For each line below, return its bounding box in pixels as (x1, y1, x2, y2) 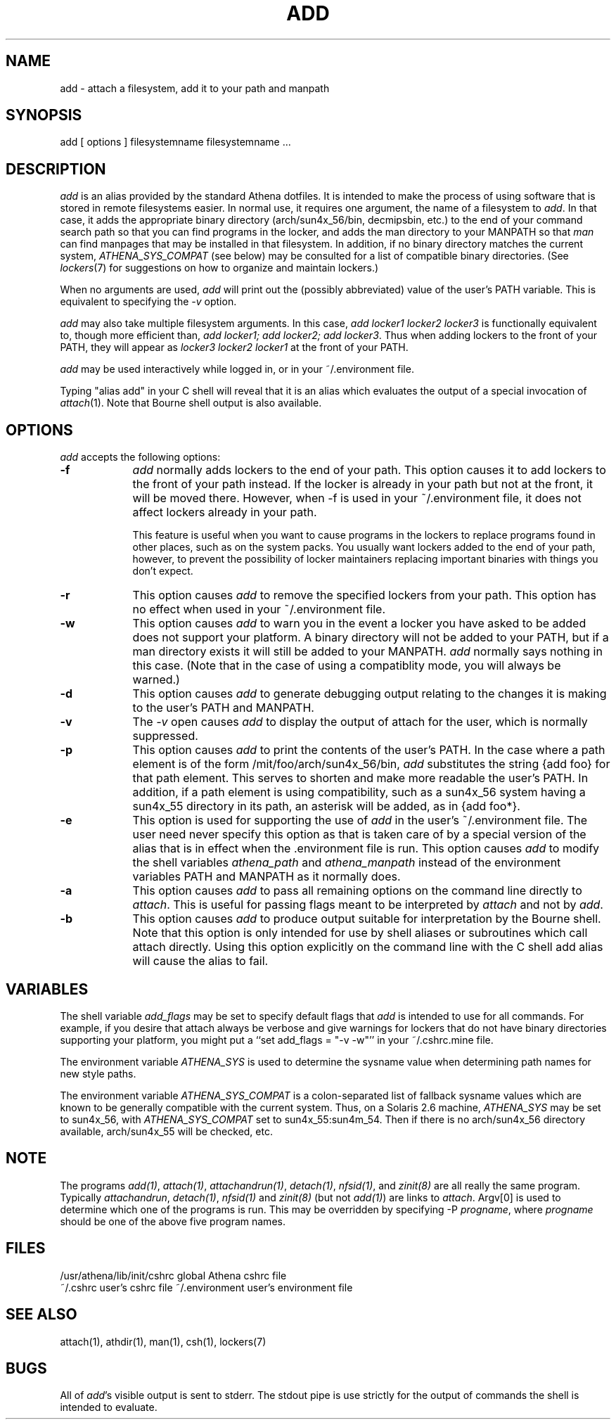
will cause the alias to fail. (132, 954, 269, 969)
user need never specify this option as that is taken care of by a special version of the (132, 827, 586, 842)
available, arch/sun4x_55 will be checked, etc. (60, 1125, 273, 1137)
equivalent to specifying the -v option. (60, 295, 237, 308)
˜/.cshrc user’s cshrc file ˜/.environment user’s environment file (60, 1281, 353, 1293)
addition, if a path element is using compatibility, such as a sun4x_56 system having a (132, 785, 586, 800)
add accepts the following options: (60, 451, 221, 464)
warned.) (132, 672, 180, 687)
